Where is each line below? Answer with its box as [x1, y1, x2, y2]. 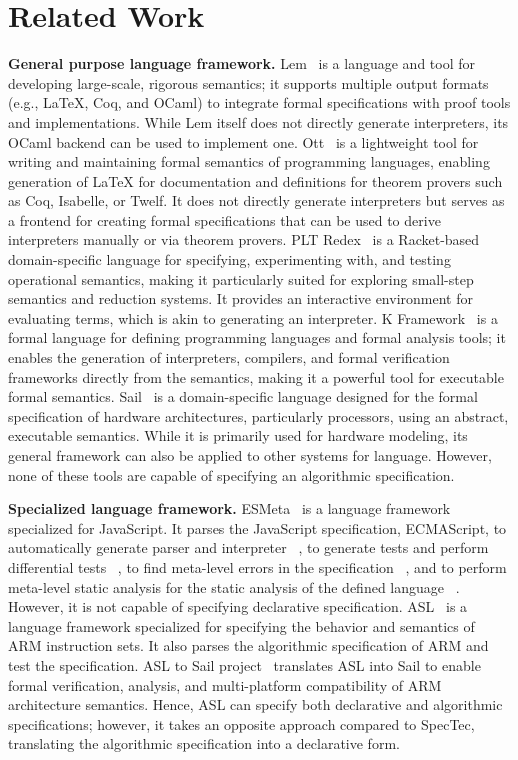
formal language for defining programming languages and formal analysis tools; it [8, 327, 506, 348]
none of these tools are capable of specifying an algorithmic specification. [8, 464, 455, 485]
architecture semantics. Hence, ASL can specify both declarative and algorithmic [8, 694, 503, 715]
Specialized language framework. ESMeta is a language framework [8, 498, 451, 519]
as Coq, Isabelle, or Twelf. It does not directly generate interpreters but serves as [8, 190, 505, 211]
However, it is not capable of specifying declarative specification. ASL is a [8, 596, 468, 617]
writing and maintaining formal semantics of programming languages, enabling [8, 151, 490, 172]
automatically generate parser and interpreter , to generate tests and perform [8, 537, 489, 558]
